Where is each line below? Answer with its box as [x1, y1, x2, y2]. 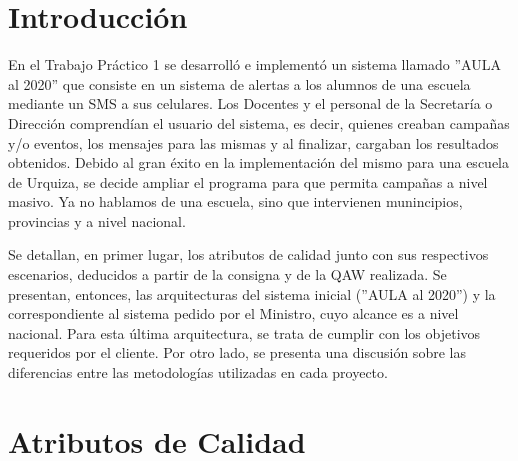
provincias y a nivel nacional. [8, 210, 186, 231]
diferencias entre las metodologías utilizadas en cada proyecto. [8, 362, 388, 383]
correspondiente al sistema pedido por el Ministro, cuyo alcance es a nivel [8, 303, 459, 324]
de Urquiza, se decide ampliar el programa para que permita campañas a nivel [8, 171, 488, 192]
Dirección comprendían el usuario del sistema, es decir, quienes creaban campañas [8, 112, 510, 133]
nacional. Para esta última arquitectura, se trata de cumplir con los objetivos [8, 322, 481, 343]
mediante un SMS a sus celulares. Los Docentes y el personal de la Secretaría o [8, 93, 493, 114]
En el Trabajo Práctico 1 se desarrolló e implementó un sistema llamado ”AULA [8, 54, 501, 75]
